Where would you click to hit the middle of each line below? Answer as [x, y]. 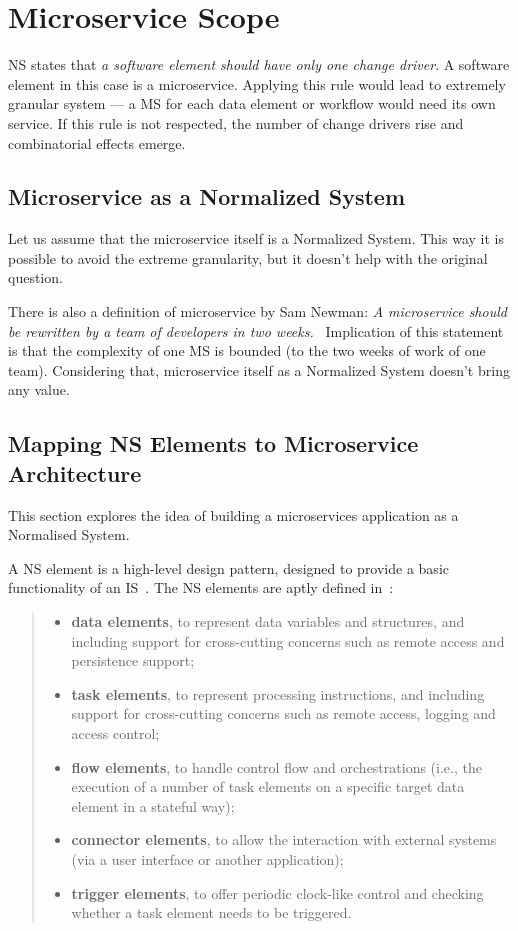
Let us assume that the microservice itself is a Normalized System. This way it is [256, 238]
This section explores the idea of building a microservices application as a [233, 514]
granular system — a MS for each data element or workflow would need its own [252, 103]
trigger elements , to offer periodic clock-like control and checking [277, 892]
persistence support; [133, 660]
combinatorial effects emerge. [97, 142]
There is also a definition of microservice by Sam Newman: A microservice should [257, 311]
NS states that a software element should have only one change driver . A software [259, 64]
